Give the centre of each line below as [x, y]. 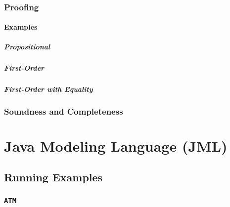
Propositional [27, 46]
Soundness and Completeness [64, 111]
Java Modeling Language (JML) [116, 145]
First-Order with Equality [48, 89]
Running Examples [53, 177]
